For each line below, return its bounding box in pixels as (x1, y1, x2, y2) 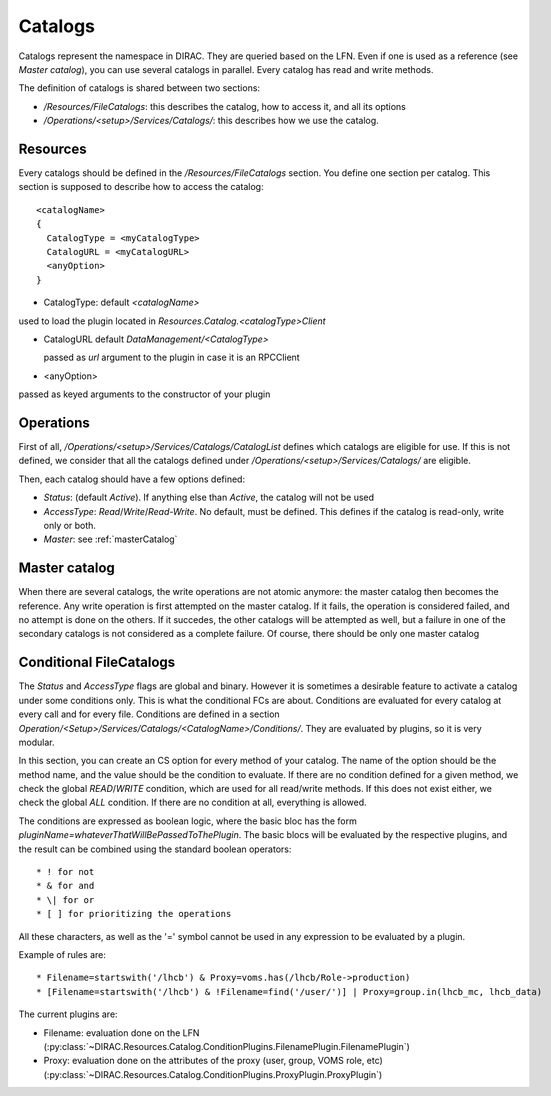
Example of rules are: (18, 948, 107, 960)
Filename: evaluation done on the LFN (43, 1026, 200, 1039)
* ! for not (36, 866, 95, 878)
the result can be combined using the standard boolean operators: (18, 843, 292, 855)
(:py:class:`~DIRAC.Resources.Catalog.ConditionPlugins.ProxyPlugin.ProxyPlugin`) (43, 1068, 383, 1080)
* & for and (36, 880, 95, 892)
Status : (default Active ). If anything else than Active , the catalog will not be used (43, 491, 375, 504)
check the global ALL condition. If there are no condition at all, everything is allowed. (18, 796, 367, 809)
